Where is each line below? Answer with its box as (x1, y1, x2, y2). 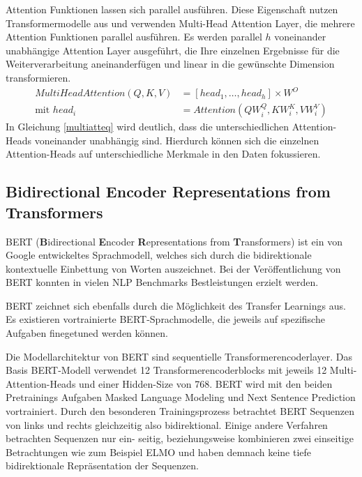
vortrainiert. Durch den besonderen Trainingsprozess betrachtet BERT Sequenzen (6, 404, 354, 418)
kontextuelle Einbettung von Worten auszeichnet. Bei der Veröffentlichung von (6, 261, 341, 275)
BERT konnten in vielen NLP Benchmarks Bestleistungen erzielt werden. (6, 275, 319, 289)
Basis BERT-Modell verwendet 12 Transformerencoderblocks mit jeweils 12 (6, 363, 327, 377)
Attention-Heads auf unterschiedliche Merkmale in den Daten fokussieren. (6, 146, 321, 161)
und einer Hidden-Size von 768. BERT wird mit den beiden (79, 376, 333, 391)
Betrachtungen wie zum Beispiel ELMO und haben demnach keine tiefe (6, 444, 311, 459)
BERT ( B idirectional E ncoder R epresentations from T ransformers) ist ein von (6, 234, 342, 248)
